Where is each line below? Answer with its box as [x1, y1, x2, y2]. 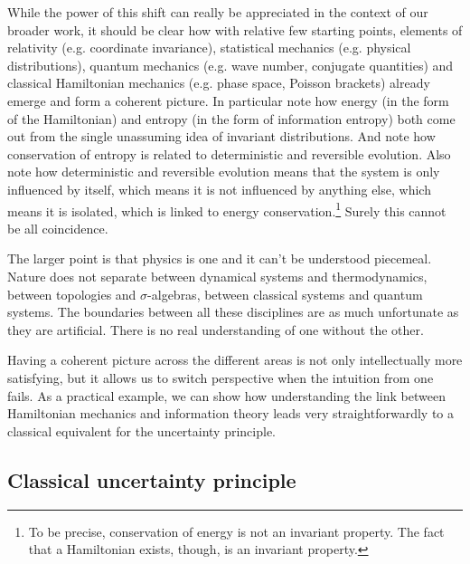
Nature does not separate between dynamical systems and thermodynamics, [7, 266, 428, 285]
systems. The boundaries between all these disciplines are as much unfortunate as [7, 302, 459, 321]
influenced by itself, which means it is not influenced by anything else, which [7, 179, 431, 198]
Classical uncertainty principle [7, 465, 296, 493]
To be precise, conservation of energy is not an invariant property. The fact [28, 521, 445, 540]
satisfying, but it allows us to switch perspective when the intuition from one [7, 368, 434, 387]
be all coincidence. [7, 218, 108, 237]
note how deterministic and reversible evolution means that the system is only [7, 162, 440, 181]
